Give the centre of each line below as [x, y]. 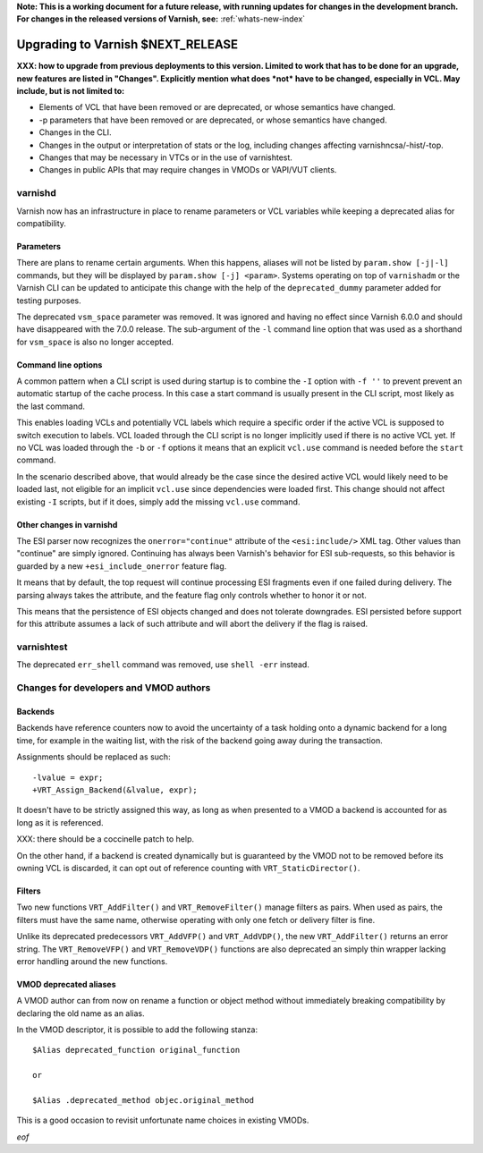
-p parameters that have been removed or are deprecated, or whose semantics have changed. [213, 120]
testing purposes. [49, 301]
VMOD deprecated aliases [66, 984]
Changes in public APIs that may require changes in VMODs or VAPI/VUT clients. [188, 170]
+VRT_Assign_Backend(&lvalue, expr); [115, 790]
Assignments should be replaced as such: [93, 757]
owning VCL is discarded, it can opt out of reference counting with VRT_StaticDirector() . [188, 868]
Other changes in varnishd [67, 524]
